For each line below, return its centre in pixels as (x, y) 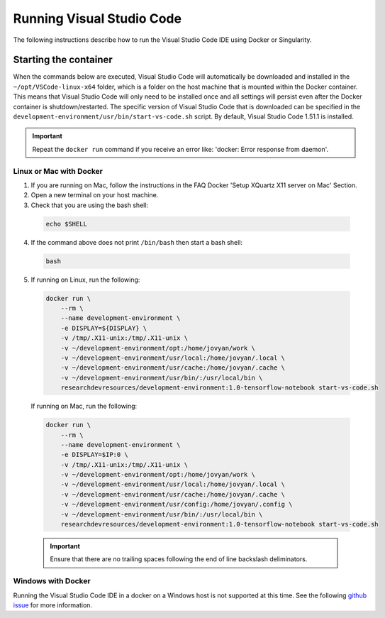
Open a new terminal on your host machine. (95, 195)
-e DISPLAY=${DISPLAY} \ (104, 328)
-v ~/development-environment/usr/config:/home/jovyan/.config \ (177, 504)
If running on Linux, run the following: (85, 280)
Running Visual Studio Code (97, 18)
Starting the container (63, 60)
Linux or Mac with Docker (58, 171)
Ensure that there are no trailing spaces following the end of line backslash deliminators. (179, 559)
